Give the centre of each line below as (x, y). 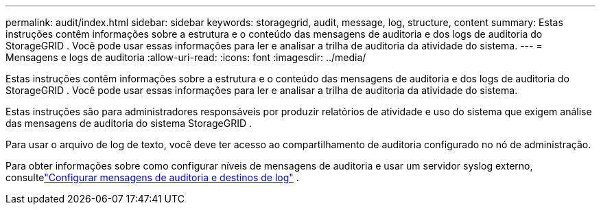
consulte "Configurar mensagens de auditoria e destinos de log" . (152, 177)
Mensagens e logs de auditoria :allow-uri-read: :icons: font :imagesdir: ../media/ (186, 57)
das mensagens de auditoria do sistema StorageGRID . (129, 123)
